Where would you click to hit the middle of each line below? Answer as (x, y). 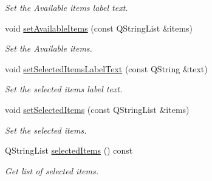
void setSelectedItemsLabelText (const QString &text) (106, 68)
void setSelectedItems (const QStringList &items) (97, 109)
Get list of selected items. (52, 170)
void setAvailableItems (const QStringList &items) (99, 28)
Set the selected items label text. (64, 89)
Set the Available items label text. (67, 7)
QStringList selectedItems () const (69, 150)
